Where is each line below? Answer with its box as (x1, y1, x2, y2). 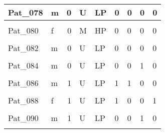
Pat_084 (8, 59, 39, 71)
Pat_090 (8, 112, 39, 123)
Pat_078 (8, 6, 43, 18)
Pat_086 (8, 77, 39, 88)
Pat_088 (8, 94, 39, 106)
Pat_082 (8, 42, 39, 53)
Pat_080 (8, 24, 39, 36)
